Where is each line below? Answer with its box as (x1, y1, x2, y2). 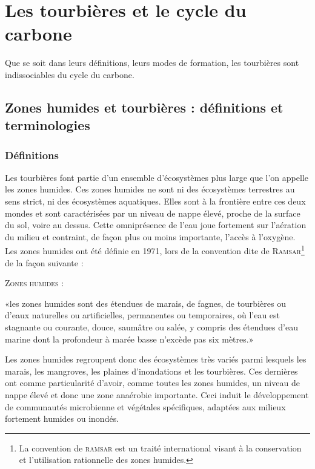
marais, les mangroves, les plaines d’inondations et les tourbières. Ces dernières (5, 364, 298, 377)
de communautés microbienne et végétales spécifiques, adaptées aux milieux (5, 400, 286, 413)
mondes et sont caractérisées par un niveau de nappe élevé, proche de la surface (5, 206, 300, 219)
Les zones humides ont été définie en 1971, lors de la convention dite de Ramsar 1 (5, 243, 305, 257)
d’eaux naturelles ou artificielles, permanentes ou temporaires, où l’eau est (5, 309, 280, 321)
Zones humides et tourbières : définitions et (5, 97, 283, 116)
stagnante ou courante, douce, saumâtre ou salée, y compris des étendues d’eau (5, 321, 298, 333)
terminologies (5, 116, 90, 134)
